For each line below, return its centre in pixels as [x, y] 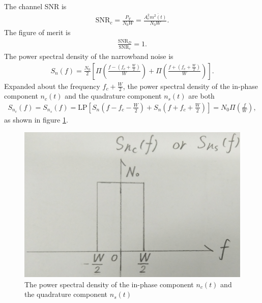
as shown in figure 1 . [36, 119]
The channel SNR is [35, 6]
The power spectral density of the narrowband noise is [89, 56]
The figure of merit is [37, 32]
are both [201, 96]
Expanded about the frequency [52, 86]
